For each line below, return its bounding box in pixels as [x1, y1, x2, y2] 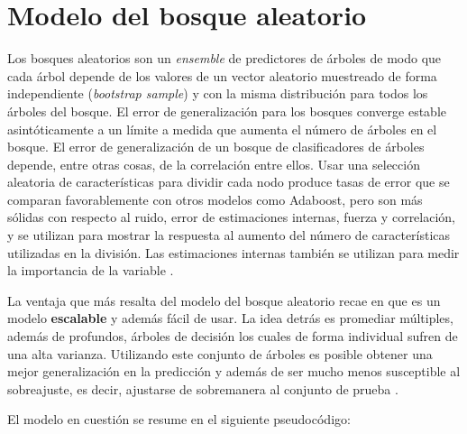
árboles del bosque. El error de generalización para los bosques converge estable [7, 101, 447, 120]
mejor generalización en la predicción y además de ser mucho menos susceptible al [7, 362, 461, 381]
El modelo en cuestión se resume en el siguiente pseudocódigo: [7, 410, 351, 429]
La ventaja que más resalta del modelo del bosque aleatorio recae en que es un [7, 291, 441, 309]
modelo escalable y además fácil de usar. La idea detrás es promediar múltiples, [7, 309, 453, 328]
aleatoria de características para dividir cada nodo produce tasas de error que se [7, 172, 450, 191]
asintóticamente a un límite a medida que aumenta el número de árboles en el [7, 119, 437, 138]
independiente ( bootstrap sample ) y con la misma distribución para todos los [7, 84, 428, 103]
